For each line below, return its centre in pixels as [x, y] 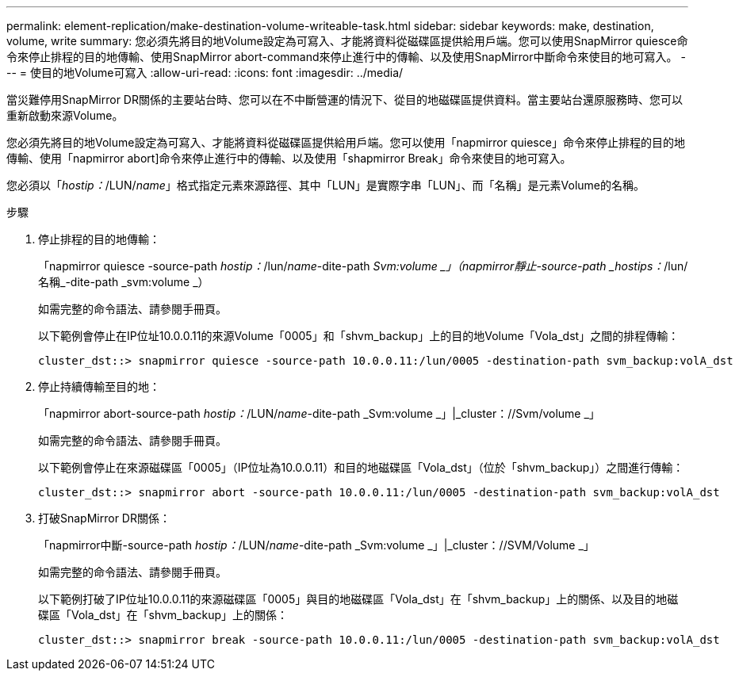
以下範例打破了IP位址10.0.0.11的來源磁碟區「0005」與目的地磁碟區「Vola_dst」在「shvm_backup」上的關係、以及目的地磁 [358, 599]
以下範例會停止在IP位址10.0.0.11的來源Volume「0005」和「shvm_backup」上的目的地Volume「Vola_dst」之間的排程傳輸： [359, 336]
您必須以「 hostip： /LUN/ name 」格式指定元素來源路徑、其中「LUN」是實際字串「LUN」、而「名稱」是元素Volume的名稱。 [326, 185]
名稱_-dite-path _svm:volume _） [124, 282]
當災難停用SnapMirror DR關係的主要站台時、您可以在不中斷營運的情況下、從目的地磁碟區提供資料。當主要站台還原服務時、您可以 [345, 99]
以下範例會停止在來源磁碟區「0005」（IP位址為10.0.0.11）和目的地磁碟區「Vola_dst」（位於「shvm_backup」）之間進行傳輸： [361, 467]
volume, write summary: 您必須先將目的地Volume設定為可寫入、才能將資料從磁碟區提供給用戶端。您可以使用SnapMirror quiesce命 [347, 41]
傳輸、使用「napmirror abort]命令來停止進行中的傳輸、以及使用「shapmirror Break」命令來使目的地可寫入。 [289, 158]
